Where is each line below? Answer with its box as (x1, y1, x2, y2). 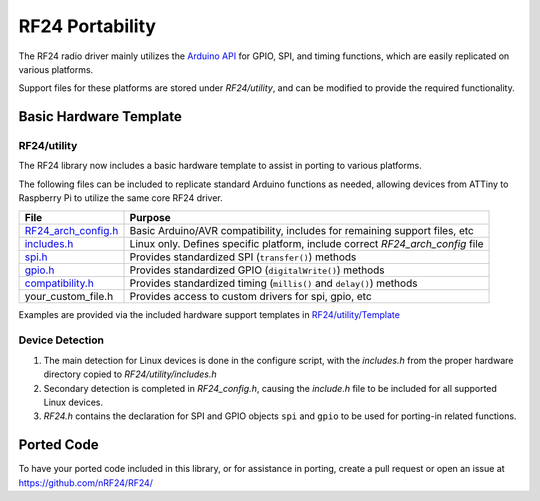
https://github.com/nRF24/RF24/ (18, 476, 154, 489)
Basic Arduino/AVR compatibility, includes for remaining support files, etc (129, 223, 475, 237)
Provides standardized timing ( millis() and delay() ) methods (129, 276, 418, 290)
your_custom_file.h (24, 289, 114, 303)
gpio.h (24, 263, 55, 277)
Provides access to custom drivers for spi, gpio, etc (129, 289, 372, 303)
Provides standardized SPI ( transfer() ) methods (129, 250, 357, 264)
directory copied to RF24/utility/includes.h (43, 368, 217, 380)
